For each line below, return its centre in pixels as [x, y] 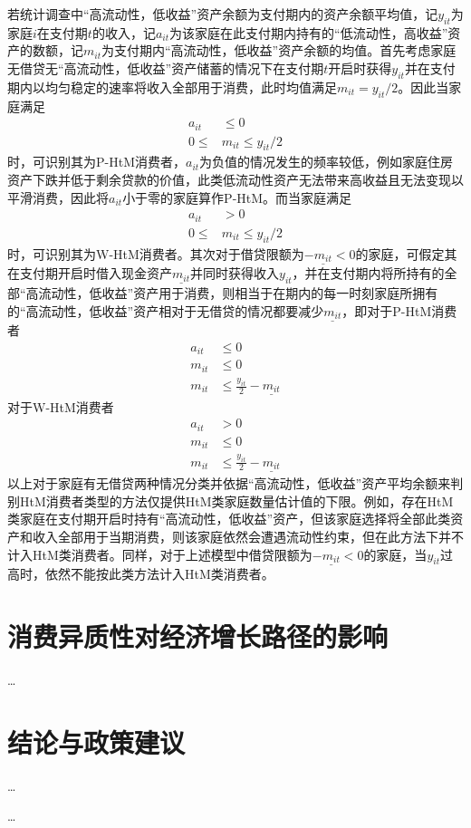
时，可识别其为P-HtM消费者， [96, 162]
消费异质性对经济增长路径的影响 [198, 636]
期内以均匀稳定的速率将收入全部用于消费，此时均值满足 [172, 87]
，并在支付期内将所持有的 [368, 273]
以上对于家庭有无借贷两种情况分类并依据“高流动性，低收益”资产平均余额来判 [235, 483]
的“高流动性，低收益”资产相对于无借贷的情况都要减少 [166, 310]
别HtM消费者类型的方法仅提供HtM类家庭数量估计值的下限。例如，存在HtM [231, 501]
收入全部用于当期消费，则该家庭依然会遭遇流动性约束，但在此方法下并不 [248, 537]
